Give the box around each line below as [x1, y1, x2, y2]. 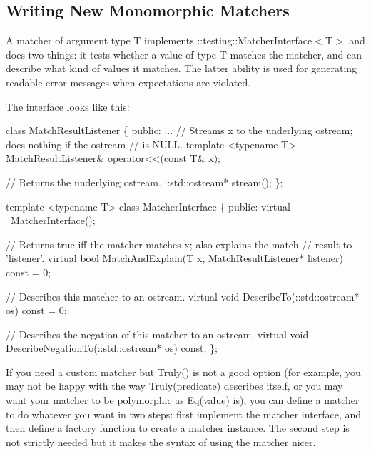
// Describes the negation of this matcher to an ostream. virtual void [6, 326, 309, 341]
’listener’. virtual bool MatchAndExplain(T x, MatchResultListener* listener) [6, 251, 343, 266]
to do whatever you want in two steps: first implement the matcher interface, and [6, 406, 362, 421]
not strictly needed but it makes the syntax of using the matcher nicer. [6, 434, 316, 449]
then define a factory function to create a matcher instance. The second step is [6, 420, 350, 435]
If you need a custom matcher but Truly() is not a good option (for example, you [6, 364, 361, 379]
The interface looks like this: [6, 99, 130, 113]
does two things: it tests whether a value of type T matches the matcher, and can [6, 46, 362, 61]
